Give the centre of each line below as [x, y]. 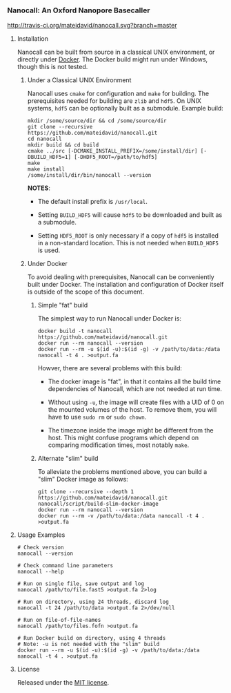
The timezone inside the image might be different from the [131, 430]
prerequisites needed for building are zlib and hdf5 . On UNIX [114, 101]
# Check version [40, 548]
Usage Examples [41, 535]
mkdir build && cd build [63, 145]
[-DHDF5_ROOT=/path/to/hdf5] [115, 158]
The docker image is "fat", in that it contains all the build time [134, 381]
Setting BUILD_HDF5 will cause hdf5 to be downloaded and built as [130, 215]
